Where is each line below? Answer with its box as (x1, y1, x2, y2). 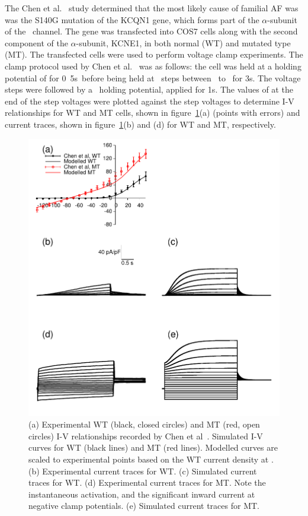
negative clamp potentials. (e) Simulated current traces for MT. (28, 499, 259, 512)
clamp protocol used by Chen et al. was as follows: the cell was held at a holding (5, 59, 301, 72)
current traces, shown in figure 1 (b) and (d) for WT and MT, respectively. (5, 118, 276, 130)
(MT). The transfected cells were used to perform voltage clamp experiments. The (5, 48, 303, 61)
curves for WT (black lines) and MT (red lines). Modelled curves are (28, 441, 278, 454)
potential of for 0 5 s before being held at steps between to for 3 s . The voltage (5, 71, 301, 84)
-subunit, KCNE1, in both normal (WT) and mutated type (76, 36, 291, 49)
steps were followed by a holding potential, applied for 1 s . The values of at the (5, 83, 293, 96)
